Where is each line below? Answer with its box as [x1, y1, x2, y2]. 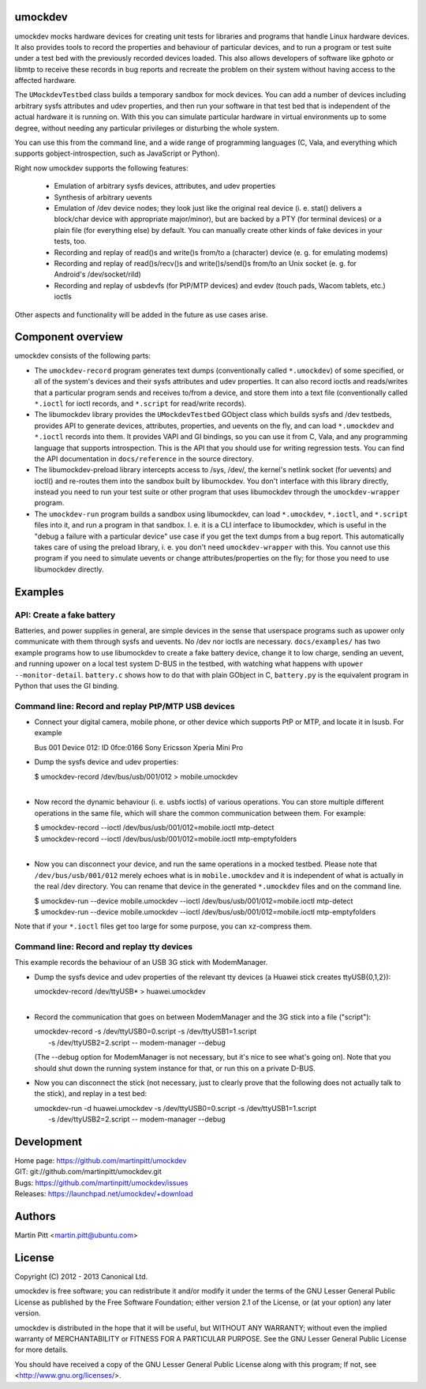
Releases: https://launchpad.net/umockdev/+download [14, 1189, 193, 1199]
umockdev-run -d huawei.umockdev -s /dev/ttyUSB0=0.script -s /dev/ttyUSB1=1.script [34, 1103, 317, 1113]
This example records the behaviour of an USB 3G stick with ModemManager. [14, 958, 268, 967]
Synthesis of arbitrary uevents [54, 192, 153, 201]
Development [14, 1135, 83, 1148]
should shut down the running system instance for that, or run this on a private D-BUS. [34, 1063, 316, 1073]
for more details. [14, 1345, 69, 1354]
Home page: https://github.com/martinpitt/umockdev [14, 1156, 187, 1166]
